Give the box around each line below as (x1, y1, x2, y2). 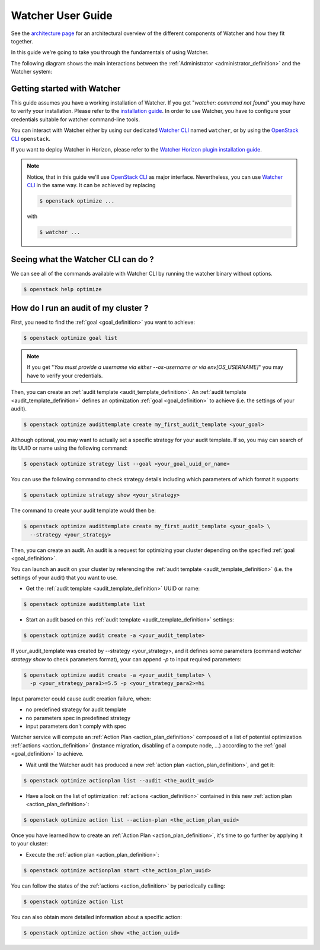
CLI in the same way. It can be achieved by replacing (27, 182, 156, 189)
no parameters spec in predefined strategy (25, 714, 130, 721)
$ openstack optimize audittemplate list (23, 601, 146, 608)
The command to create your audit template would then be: (11, 507, 156, 514)
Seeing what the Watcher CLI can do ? (11, 254, 154, 264)
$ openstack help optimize (23, 286, 102, 292)
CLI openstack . (11, 135, 50, 142)
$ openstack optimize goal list (23, 334, 118, 342)
